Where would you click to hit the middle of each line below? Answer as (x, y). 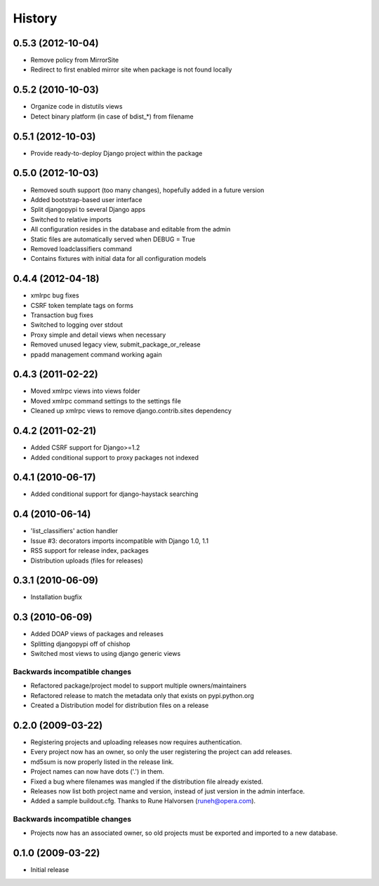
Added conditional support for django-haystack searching (114, 494)
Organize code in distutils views (77, 107)
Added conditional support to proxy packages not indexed (115, 457)
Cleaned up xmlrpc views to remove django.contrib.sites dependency (131, 411)
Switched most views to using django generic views (106, 654)
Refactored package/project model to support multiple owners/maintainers (139, 686)
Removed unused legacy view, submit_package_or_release (116, 344)
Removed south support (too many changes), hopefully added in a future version (147, 190)
